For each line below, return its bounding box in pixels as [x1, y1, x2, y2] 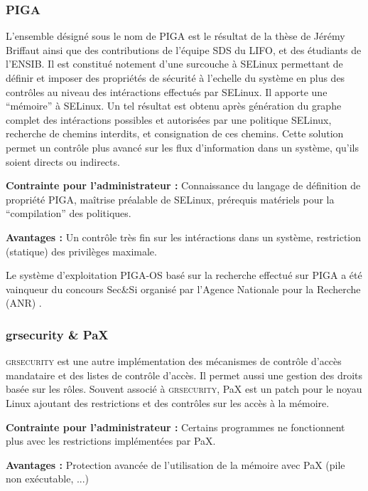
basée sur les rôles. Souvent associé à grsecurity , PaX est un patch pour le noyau [6, 381, 362, 396]
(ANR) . [6, 295, 42, 310]
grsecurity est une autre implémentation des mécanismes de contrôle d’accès [6, 354, 342, 369]
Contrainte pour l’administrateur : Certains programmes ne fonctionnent [6, 419, 345, 434]
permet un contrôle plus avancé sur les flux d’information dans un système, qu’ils [6, 139, 359, 154]
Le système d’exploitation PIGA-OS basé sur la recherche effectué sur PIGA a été [6, 268, 362, 283]
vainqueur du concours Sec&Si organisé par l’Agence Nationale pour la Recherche [6, 281, 361, 296]
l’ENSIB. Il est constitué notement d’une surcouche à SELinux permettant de [6, 56, 343, 71]
